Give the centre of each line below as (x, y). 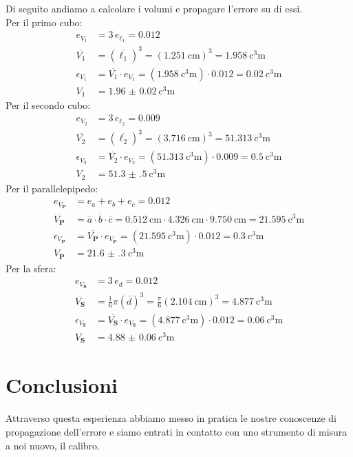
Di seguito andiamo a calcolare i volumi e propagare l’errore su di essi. (154, 8)
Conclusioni (62, 385)
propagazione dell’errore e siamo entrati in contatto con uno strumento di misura (176, 431)
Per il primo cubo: (44, 22)
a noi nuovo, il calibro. (53, 445)
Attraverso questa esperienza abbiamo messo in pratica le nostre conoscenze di (171, 418)
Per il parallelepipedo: (52, 188)
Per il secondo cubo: (48, 105)
